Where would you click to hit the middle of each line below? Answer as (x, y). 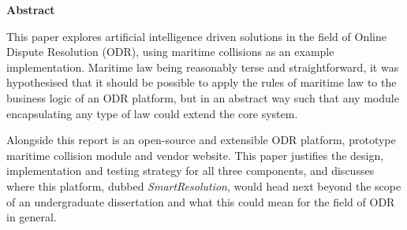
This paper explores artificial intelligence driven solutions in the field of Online (196, 36)
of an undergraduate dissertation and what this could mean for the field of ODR (201, 201)
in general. (32, 217)
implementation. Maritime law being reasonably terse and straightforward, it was (203, 67)
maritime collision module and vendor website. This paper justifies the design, (195, 155)
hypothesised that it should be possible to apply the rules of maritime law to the (202, 82)
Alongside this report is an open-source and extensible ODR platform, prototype (201, 140)
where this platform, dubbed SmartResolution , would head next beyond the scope (204, 185)
